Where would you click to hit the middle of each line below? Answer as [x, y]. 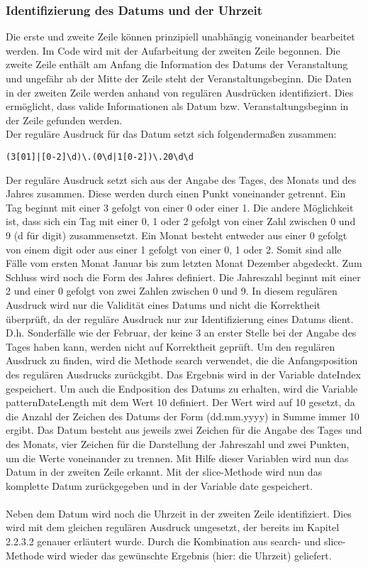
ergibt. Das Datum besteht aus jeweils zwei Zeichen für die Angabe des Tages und [184, 430]
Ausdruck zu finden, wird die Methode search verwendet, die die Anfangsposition [182, 360]
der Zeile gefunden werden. [64, 120]
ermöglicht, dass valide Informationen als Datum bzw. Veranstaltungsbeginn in [177, 106]
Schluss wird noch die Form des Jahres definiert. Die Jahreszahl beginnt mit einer [183, 277]
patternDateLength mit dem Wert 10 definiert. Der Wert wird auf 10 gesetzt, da [180, 402]
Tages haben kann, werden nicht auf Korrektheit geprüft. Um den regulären [171, 346]
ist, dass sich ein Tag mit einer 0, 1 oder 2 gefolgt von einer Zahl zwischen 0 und [181, 221]
